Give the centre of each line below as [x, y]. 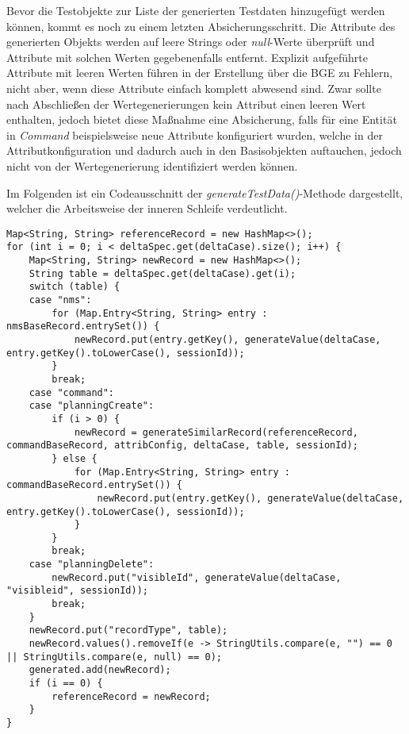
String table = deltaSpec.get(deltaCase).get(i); [162, 273]
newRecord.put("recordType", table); [128, 630]
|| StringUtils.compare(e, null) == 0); [115, 657]
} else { [75, 458]
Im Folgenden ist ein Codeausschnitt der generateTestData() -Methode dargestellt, [205, 192]
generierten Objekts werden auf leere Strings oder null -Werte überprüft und [191, 42]
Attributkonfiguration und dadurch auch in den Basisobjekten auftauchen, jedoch [204, 150]
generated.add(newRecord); [100, 670]
